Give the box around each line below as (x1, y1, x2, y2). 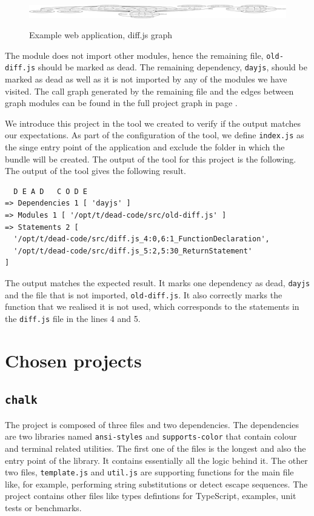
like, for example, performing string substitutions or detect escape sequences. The (5, 477, 308, 490)
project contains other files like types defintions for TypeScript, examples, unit (5, 489, 296, 502)
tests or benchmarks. (5, 501, 82, 514)
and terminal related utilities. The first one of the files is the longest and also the (5, 441, 306, 454)
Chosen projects (5, 347, 142, 372)
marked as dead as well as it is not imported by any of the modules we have (5, 73, 287, 85)
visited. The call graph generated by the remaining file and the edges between (5, 84, 294, 97)
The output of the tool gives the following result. (5, 164, 186, 177)
